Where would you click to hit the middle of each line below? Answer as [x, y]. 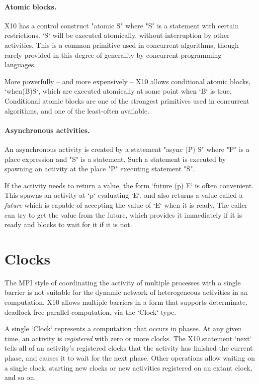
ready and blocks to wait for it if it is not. [68, 224]
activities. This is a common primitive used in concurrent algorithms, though [122, 45]
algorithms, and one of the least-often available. [77, 110]
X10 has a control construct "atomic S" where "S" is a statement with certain [122, 25]
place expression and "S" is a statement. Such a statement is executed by [115, 159]
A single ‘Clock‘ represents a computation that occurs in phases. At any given [123, 328]
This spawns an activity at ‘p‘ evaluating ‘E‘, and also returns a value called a [124, 195]
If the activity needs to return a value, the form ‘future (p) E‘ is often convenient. [129, 185]
